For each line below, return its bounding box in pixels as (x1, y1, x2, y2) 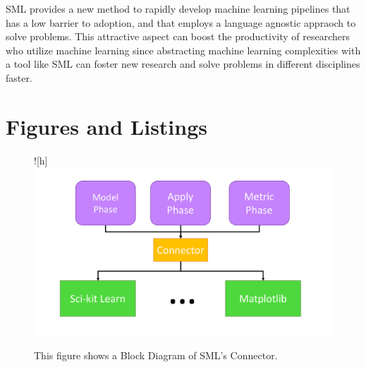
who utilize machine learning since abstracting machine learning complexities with (6, 42, 361, 57)
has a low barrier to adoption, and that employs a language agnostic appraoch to (6, 15, 356, 30)
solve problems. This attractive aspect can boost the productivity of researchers (6, 29, 350, 44)
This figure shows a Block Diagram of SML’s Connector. (34, 348, 278, 363)
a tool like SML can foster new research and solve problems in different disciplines (6, 56, 360, 71)
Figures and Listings (6, 112, 207, 140)
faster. (6, 70, 32, 85)
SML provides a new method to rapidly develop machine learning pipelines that (6, 1, 350, 16)
